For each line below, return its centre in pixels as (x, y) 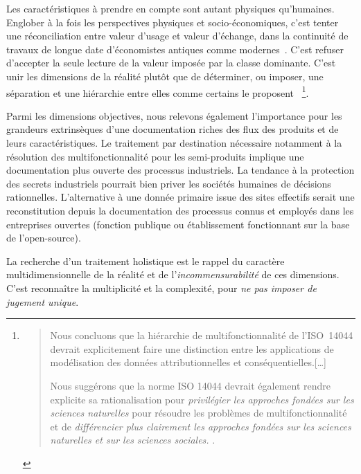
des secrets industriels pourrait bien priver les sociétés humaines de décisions (169, 183)
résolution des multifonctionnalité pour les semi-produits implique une (155, 156)
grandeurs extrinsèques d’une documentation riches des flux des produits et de (173, 129)
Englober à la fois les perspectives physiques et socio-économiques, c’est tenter (173, 22)
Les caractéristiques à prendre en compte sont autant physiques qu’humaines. (170, 8)
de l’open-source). (44, 238)
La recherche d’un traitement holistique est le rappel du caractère (146, 261)
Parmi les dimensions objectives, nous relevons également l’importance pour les (174, 115)
